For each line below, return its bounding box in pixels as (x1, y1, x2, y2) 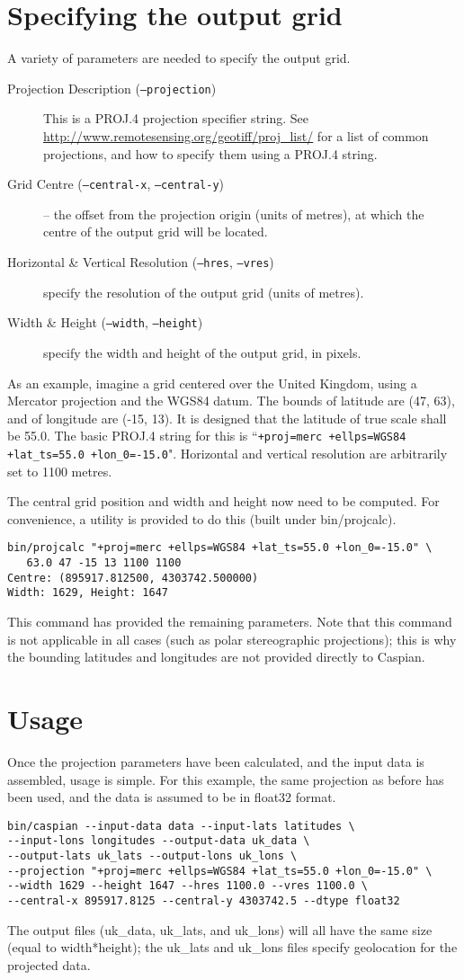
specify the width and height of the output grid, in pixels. (43, 343, 361, 361)
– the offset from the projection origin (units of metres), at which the (43, 204, 424, 223)
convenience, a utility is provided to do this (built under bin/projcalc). (7, 509, 397, 528)
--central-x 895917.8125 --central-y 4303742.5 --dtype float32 (7, 894, 400, 907)
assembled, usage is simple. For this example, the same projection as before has (7, 770, 444, 788)
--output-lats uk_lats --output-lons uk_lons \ (7, 850, 298, 862)
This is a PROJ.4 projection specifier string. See (43, 109, 309, 128)
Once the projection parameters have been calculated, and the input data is (7, 752, 424, 771)
